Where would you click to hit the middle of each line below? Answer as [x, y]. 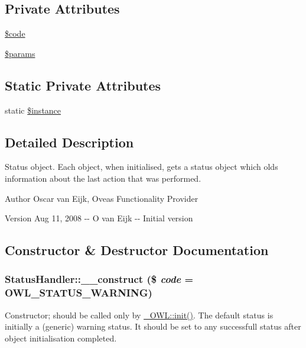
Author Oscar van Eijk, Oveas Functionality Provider [102, 198]
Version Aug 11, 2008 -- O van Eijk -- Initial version [99, 218]
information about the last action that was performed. [103, 178]
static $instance [33, 110]
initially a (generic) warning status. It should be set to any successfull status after [153, 326]
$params [20, 53]
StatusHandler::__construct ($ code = [99, 279]
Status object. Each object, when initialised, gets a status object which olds [141, 167]
